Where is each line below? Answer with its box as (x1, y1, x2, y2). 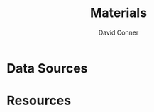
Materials (90, 5, 147, 21)
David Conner (98, 28, 139, 37)
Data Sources (6, 60, 88, 76)
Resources (6, 93, 72, 108)
